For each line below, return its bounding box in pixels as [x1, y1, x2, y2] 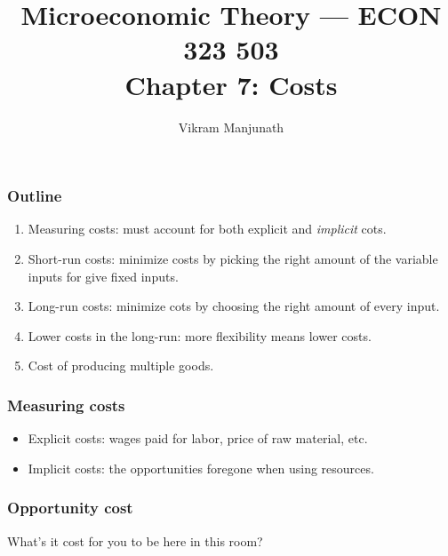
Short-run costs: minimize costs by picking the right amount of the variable [28, 249, 438, 267]
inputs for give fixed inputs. [28, 266, 179, 285]
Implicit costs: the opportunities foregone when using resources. [28, 458, 374, 477]
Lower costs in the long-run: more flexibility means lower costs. [28, 326, 372, 345]
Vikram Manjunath [178, 117, 284, 136]
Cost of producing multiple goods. [28, 356, 214, 375]
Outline [7, 185, 62, 207]
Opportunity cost [7, 496, 133, 519]
